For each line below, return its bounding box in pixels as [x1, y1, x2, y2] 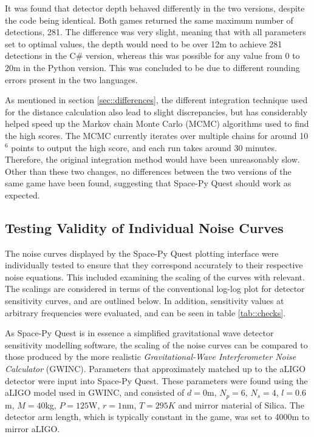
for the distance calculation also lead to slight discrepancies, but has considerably [5, 105, 308, 118]
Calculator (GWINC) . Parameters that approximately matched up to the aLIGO [5, 362, 306, 375]
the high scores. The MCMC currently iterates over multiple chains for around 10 [5, 129, 309, 141]
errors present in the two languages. [5, 73, 138, 86]
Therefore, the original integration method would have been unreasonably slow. [5, 153, 300, 166]
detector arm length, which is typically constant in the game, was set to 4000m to [5, 410, 310, 423]
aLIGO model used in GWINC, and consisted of [5, 386, 185, 399]
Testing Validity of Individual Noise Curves [5, 218, 284, 237]
